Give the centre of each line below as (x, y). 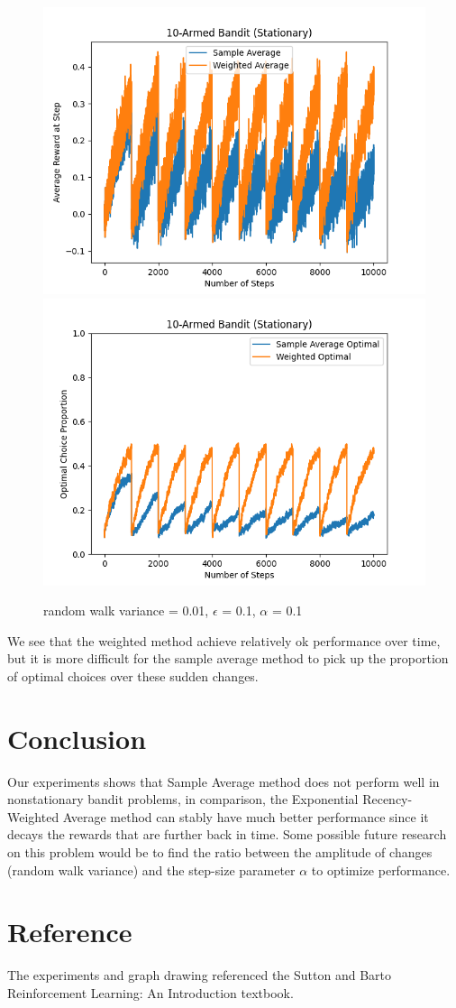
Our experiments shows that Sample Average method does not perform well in (223, 781)
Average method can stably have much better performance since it (246, 816)
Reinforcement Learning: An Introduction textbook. (150, 992)
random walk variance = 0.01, (126, 610)
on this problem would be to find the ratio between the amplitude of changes (220, 852)
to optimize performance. (381, 869)
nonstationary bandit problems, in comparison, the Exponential (183, 799)
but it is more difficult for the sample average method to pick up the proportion (228, 658)
